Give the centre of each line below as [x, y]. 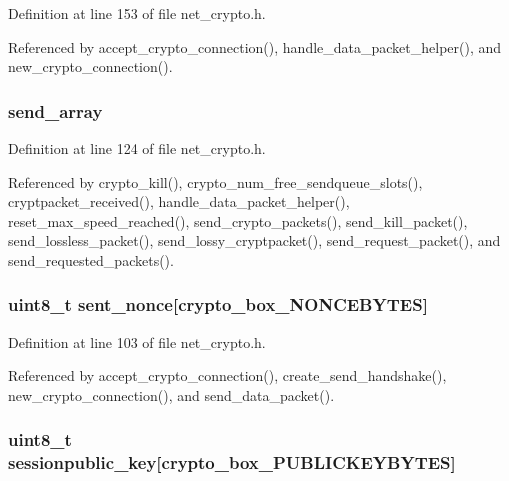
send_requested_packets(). [91, 259]
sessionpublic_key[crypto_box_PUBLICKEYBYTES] [232, 462]
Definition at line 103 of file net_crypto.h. [137, 341]
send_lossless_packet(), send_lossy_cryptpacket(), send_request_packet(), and [254, 240]
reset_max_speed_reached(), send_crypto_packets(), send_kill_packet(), [238, 220]
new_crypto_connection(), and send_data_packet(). [171, 394]
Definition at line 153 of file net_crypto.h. [137, 13]
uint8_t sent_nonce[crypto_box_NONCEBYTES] [218, 304]
